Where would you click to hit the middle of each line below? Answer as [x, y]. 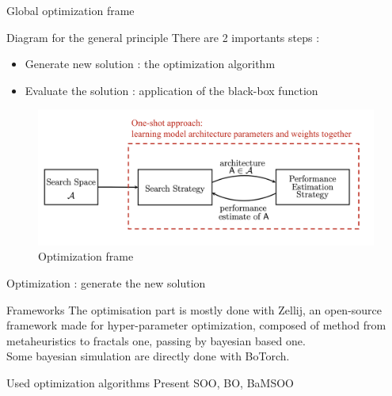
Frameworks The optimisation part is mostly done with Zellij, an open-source [194, 309]
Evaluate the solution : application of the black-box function [171, 90]
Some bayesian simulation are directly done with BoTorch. [148, 356]
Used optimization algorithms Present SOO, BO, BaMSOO [150, 382]
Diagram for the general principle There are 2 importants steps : [163, 37]
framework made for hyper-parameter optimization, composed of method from [196, 325]
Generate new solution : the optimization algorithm [150, 64]
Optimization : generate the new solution [106, 282]
